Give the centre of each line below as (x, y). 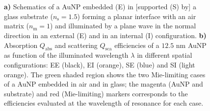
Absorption (21, 45)
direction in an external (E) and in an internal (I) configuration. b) (105, 35)
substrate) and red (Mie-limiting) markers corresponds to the (96, 93)
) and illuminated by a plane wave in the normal (123, 26)
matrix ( (16, 26)
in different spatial (165, 55)
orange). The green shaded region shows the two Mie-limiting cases (105, 74)
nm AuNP (191, 45)
